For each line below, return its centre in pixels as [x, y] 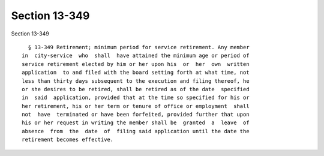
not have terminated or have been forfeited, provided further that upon [136, 115]
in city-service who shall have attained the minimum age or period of [136, 56]
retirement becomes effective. [68, 140]
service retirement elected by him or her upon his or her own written [136, 64]
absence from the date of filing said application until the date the [136, 131]
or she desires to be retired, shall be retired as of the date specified [136, 89]
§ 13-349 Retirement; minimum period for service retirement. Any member [139, 47]
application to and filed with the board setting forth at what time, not [136, 73]
